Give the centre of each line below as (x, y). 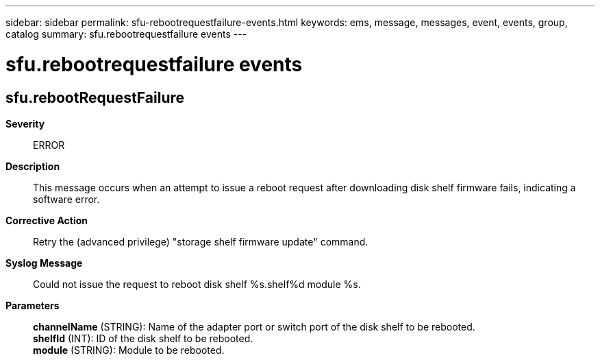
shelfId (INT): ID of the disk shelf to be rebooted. (143, 338)
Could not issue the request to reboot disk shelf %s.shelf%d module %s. (197, 284)
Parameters (33, 305)
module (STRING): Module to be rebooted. (129, 350)
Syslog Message (44, 263)
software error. (66, 199)
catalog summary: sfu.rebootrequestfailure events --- (126, 34)
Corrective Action (47, 220)
